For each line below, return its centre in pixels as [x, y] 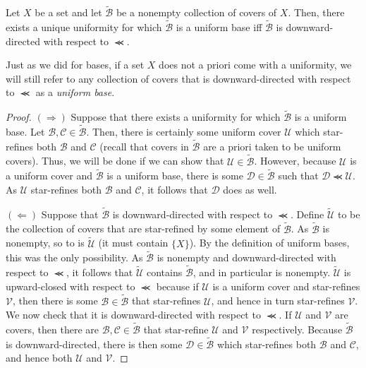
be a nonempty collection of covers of [196, 12]
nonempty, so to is [45, 243]
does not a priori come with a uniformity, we [255, 65]
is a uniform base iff [219, 27]
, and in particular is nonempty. [262, 272]
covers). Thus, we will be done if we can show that [115, 161]
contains [164, 272]
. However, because [295, 161]
